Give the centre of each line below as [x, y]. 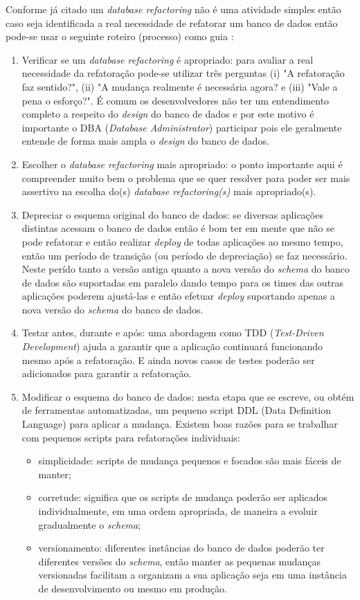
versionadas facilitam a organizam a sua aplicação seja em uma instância [192, 575]
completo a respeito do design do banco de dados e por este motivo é [168, 114]
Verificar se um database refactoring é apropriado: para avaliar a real [168, 59]
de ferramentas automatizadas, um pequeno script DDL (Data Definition [177, 410]
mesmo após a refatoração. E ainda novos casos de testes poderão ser [168, 360]
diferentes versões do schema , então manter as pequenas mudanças [179, 561]
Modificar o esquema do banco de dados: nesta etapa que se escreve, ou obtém [188, 396]
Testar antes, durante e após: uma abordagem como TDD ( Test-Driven [173, 333]
